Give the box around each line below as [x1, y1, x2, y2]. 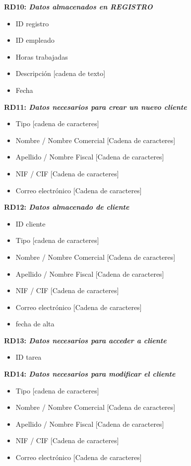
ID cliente [15, 218, 46, 229]
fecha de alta [15, 318, 55, 329]
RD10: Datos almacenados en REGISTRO [4, 1, 153, 11]
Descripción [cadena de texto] [15, 68, 106, 78]
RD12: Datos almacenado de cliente [4, 202, 129, 212]
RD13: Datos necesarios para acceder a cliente [4, 335, 167, 345]
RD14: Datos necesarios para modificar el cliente [4, 369, 176, 379]
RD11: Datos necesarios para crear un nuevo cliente [4, 101, 187, 112]
